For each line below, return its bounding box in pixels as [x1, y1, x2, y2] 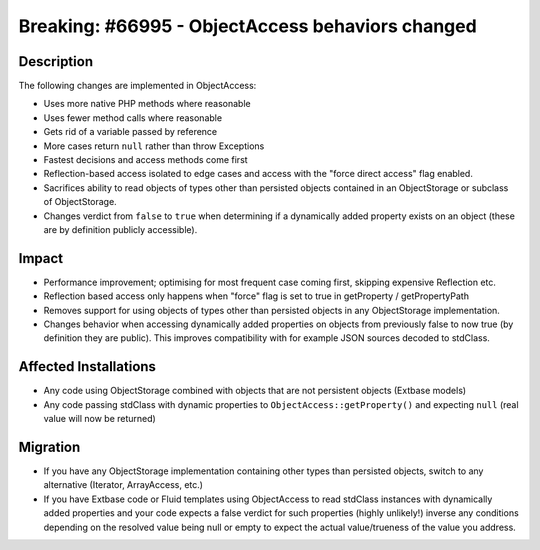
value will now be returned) [43, 413, 157, 425]
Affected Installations [18, 358, 157, 375]
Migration [18, 438, 81, 455]
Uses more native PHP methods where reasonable [43, 98, 251, 110]
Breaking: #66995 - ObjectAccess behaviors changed [18, 15, 477, 37]
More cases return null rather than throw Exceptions [43, 140, 265, 152]
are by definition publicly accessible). [43, 223, 198, 235]
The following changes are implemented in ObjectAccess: [18, 80, 257, 92]
